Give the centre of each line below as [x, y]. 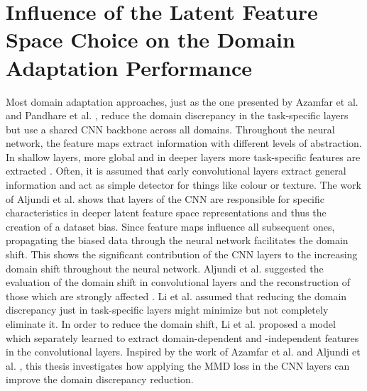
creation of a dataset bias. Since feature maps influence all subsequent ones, [170, 226]
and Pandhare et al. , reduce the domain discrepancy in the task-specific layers [177, 115]
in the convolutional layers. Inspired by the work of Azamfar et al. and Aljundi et [183, 352]
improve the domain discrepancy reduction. [100, 379]
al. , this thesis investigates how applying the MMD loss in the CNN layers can [178, 365]
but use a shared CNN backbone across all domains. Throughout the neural [170, 129]
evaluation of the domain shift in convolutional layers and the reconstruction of [178, 282]
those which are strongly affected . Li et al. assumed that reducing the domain [176, 296]
